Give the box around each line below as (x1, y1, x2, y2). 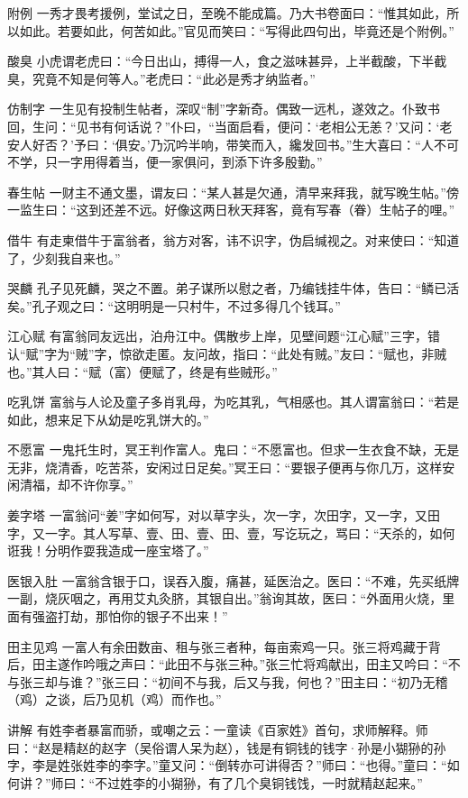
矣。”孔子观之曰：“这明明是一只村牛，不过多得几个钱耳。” (7, 296, 341, 315)
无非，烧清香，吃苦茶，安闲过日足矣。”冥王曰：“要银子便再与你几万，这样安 (7, 457, 455, 476)
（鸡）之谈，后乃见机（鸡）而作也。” (7, 690, 222, 709)
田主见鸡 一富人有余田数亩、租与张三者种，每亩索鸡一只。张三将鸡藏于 (7, 637, 428, 656)
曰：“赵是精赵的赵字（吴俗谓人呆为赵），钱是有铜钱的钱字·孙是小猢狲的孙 (7, 738, 446, 757)
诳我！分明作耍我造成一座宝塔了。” (7, 541, 209, 560)
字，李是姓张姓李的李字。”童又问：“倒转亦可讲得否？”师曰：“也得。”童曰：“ (7, 756, 447, 775)
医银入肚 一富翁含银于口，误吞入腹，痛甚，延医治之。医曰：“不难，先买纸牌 (7, 571, 460, 590)
